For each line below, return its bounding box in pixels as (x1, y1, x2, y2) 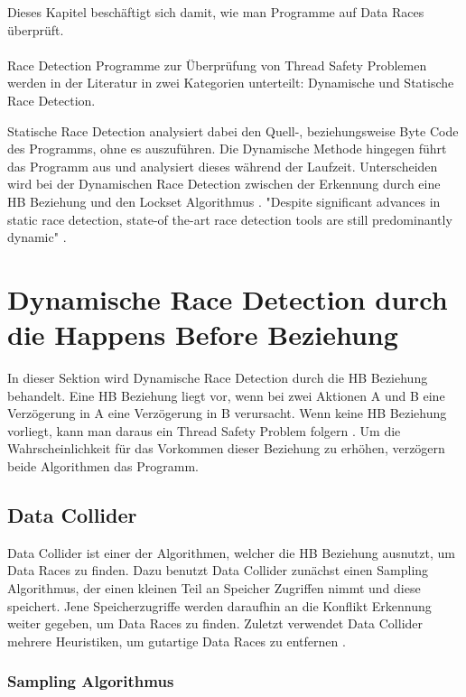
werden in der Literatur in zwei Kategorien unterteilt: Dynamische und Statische (7, 73, 454, 92)
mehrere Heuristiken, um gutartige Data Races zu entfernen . (7, 631, 346, 650)
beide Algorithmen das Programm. (7, 457, 199, 475)
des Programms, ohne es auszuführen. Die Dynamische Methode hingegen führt (7, 139, 447, 158)
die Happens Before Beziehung (7, 316, 398, 353)
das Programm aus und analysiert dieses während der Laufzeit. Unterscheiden (7, 156, 438, 175)
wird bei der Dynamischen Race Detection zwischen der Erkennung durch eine (7, 174, 441, 193)
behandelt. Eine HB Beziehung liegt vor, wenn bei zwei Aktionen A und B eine (7, 386, 445, 404)
